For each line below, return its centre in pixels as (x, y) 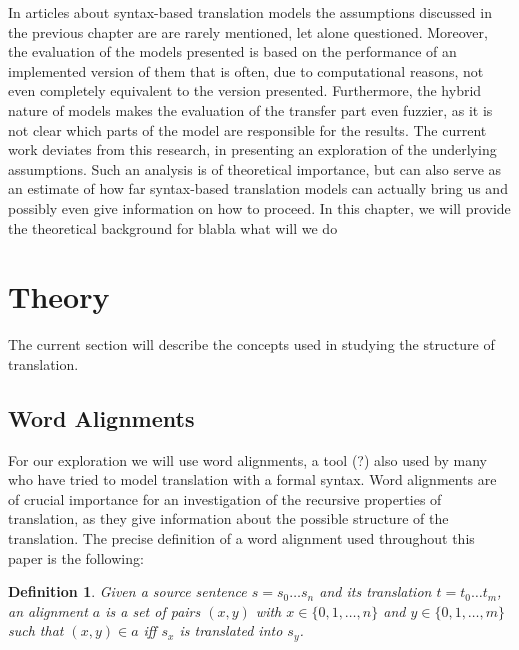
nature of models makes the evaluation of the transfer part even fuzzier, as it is (250, 109)
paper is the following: (76, 557)
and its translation (375, 591)
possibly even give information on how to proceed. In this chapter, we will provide (259, 207)
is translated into (231, 630)
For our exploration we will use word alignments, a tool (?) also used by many (247, 459)
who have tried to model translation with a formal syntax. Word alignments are (252, 479)
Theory (59, 296)
